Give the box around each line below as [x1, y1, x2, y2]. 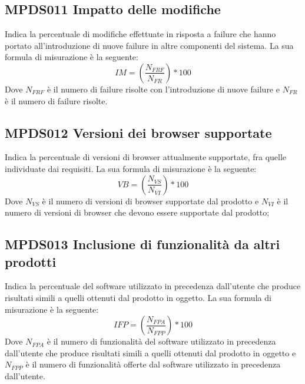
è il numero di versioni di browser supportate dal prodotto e [42, 194, 259, 207]
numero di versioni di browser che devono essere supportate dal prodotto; [5, 206, 270, 219]
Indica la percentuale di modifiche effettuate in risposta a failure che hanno [5, 28, 276, 40]
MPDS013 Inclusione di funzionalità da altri [5, 235, 280, 253]
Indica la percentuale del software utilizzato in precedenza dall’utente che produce [5, 280, 301, 292]
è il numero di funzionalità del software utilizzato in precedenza [47, 335, 276, 347]
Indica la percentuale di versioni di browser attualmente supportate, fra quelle [5, 151, 287, 163]
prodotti [5, 252, 57, 270]
